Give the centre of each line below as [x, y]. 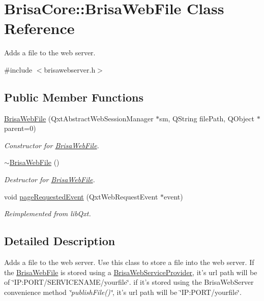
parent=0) [20, 128]
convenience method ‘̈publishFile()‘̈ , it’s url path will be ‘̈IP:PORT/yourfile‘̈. [123, 292]
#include [18, 69]
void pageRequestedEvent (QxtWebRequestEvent [81, 196]
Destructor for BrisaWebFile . [50, 179]
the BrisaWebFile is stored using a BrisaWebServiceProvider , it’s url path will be [131, 272]
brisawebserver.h [70, 69]
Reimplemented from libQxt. [48, 213]
